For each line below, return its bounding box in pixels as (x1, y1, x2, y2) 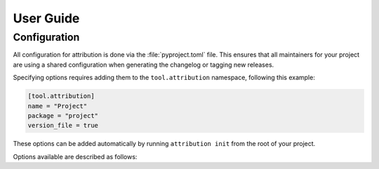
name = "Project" (27, 102, 88, 110)
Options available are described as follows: (13, 152, 138, 161)
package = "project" (27, 111, 98, 119)
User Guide (13, 11, 80, 26)
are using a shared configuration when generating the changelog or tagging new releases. (13, 60, 274, 69)
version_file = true (27, 121, 98, 130)
